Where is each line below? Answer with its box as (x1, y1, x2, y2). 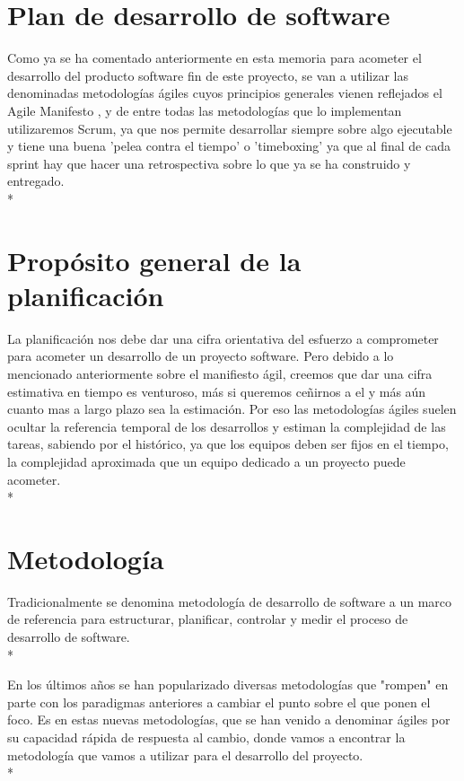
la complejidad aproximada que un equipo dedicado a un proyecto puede (7, 452, 406, 470)
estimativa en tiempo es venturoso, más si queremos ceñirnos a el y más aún (7, 382, 426, 400)
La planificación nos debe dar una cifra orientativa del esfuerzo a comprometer (7, 329, 439, 347)
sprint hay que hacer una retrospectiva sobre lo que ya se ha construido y (7, 154, 411, 172)
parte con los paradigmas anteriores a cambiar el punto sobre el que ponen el (7, 692, 431, 711)
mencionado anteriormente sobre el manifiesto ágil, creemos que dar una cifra (7, 364, 433, 382)
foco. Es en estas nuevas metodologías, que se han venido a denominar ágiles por (7, 710, 451, 729)
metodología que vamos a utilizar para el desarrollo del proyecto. (7, 745, 363, 764)
